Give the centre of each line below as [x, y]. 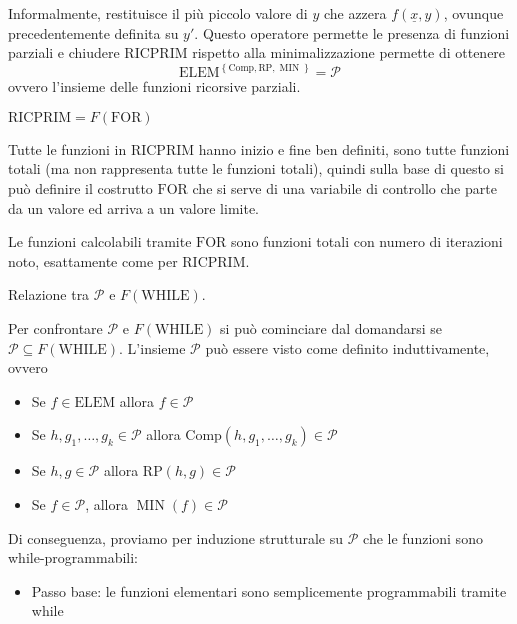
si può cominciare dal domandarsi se [331, 327]
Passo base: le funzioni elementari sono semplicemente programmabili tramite [269, 590]
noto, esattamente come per [93, 260]
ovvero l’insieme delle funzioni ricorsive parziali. [154, 86]
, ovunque [473, 13]
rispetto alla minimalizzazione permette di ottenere [349, 52]
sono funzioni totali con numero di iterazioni [367, 241]
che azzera [355, 13]
